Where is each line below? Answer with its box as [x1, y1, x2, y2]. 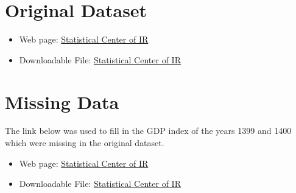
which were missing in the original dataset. [5, 136, 164, 149]
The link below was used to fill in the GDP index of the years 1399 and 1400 [5, 124, 292, 137]
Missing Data [5, 89, 119, 114]
